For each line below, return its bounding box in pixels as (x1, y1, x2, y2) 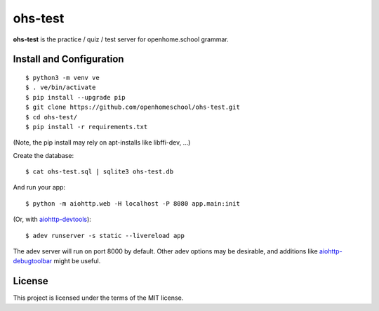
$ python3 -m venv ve (25, 74, 100, 81)
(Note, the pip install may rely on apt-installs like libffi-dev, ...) (13, 138, 191, 147)
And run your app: (13, 183, 66, 192)
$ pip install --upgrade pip (25, 93, 126, 101)
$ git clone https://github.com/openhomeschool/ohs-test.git (25, 103, 240, 112)
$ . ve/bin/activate (25, 84, 96, 91)
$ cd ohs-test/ (25, 113, 78, 121)
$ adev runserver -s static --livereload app (25, 232, 185, 239)
